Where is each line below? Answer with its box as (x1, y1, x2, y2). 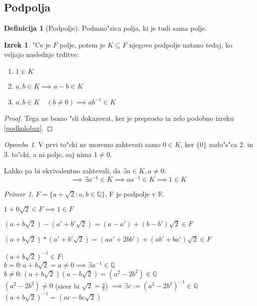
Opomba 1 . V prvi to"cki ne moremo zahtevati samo (4, 139, 161, 150)
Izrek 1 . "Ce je (4, 39, 51, 50)
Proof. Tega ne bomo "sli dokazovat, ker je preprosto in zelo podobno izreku (4, 112, 234, 123)
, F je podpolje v (105, 189, 156, 199)
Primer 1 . (4, 189, 34, 199)
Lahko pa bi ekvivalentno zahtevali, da (4, 165, 121, 176)
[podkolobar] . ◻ (4, 122, 53, 133)
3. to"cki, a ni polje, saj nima (4, 149, 92, 159)
